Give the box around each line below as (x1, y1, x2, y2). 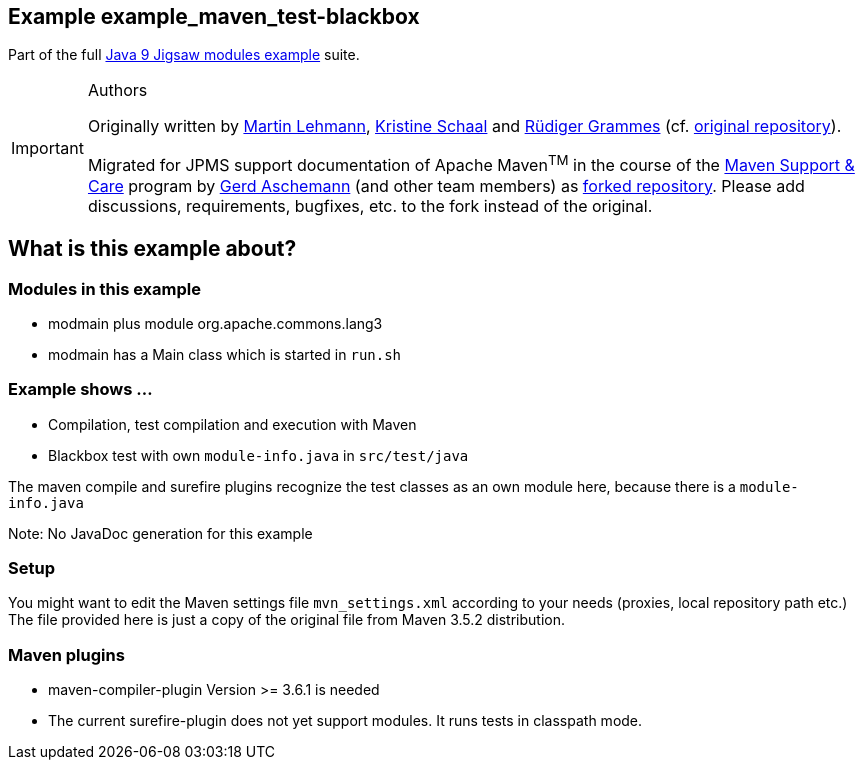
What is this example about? (8, 236, 297, 262)
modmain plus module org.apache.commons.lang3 (48, 314, 383, 332)
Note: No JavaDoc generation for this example (8, 524, 313, 542)
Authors (87, 80, 148, 101)
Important (11, 138, 84, 159)
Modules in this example (8, 278, 201, 299)
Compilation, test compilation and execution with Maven (48, 415, 417, 433)
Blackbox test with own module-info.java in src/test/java (48, 446, 469, 464)
